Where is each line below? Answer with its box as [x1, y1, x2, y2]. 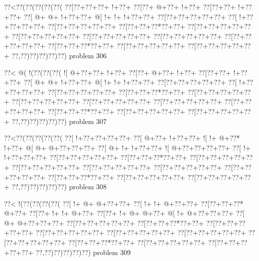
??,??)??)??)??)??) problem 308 [11, 181, 107, 192]
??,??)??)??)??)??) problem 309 [35, 247, 131, 257]
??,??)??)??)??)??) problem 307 [11, 116, 107, 126]
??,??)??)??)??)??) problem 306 [11, 50, 107, 60]
